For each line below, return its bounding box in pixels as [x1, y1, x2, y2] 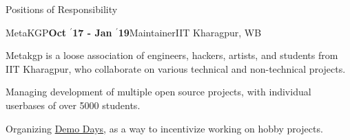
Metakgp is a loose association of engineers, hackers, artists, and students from [6, 48, 338, 62]
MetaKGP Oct [6, 25, 67, 39]
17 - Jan [72, 25, 112, 39]
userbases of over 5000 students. [6, 97, 141, 112]
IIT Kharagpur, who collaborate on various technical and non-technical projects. [6, 61, 346, 75]
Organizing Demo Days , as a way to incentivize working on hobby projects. [6, 121, 323, 135]
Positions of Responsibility [6, 2, 118, 16]
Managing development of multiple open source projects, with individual [6, 84, 311, 99]
